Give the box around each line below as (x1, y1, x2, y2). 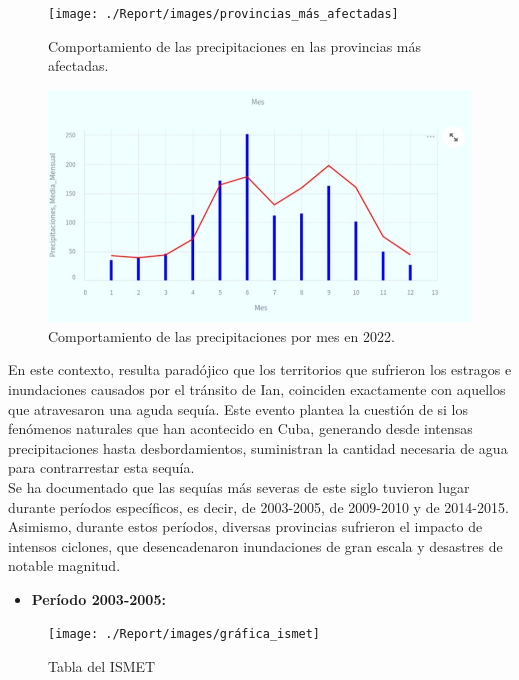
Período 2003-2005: (31, 588, 166, 609)
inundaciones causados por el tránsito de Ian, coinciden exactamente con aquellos (8, 378, 506, 399)
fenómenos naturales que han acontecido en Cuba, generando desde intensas (8, 418, 473, 439)
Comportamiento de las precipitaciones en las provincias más (48, 35, 422, 56)
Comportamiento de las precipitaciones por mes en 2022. (48, 325, 395, 346)
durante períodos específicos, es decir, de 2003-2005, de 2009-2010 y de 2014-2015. (8, 496, 509, 517)
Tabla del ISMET (48, 656, 156, 677)
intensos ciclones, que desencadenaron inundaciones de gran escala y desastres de (8, 535, 503, 556)
